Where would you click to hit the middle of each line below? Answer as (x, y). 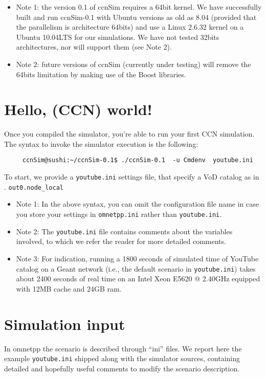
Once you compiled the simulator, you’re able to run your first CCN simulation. (129, 134)
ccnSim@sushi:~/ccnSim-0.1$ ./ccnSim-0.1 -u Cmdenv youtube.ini (138, 160)
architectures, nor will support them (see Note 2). (94, 47)
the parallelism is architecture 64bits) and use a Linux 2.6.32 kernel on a (130, 27)
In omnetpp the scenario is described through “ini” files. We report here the (123, 348)
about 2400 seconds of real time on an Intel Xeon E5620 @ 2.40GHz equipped (138, 279)
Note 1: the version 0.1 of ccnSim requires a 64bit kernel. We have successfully (139, 7)
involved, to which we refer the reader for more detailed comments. (121, 241)
